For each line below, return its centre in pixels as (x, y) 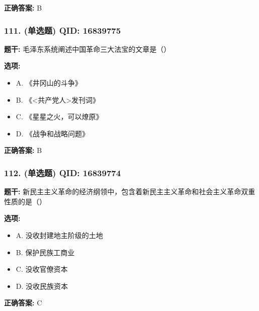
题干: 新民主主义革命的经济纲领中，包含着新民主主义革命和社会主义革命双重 (130, 191)
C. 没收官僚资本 (42, 269)
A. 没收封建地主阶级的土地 (59, 235)
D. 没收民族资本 (42, 286)
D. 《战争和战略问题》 (53, 133)
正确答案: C (23, 303)
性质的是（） (25, 201)
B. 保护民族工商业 (45, 252)
